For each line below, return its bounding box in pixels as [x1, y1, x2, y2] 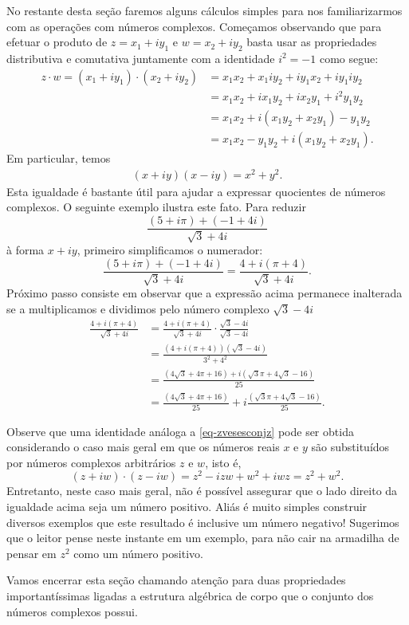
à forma [6, 242, 45, 258]
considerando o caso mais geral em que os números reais [6, 438, 280, 455]
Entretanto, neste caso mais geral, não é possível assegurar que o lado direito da [6, 482, 398, 499]
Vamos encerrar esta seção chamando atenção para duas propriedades [6, 572, 346, 588]
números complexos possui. [6, 603, 138, 619]
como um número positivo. [73, 544, 203, 561]
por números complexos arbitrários [6, 454, 176, 470]
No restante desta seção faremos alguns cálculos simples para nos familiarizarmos [6, 2, 403, 18]
